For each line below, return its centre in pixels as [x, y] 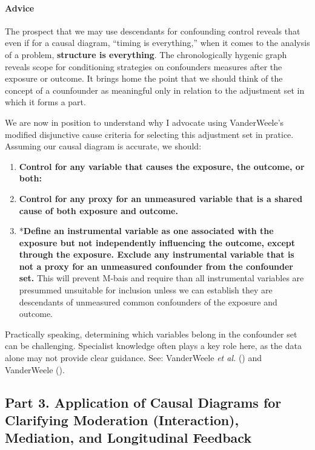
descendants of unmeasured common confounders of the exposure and [148, 302]
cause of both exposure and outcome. [98, 210]
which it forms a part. [45, 102]
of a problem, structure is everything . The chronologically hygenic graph [146, 54]
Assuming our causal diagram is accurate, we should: [103, 146]
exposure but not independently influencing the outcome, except [157, 242]
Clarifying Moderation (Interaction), [122, 420]
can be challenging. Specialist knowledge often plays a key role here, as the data [153, 346]
